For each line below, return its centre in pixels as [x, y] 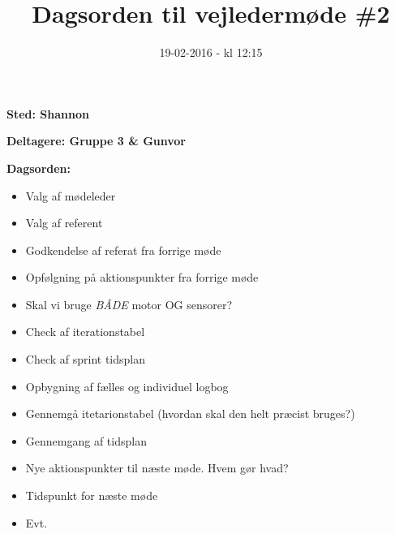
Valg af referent [64, 223]
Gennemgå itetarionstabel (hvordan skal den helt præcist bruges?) [190, 413]
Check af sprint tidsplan [86, 359]
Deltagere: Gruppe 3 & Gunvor [96, 141]
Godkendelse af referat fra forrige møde [123, 250]
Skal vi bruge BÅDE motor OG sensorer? [129, 304]
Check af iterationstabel [85, 332]
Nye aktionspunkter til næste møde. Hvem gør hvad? [157, 468]
